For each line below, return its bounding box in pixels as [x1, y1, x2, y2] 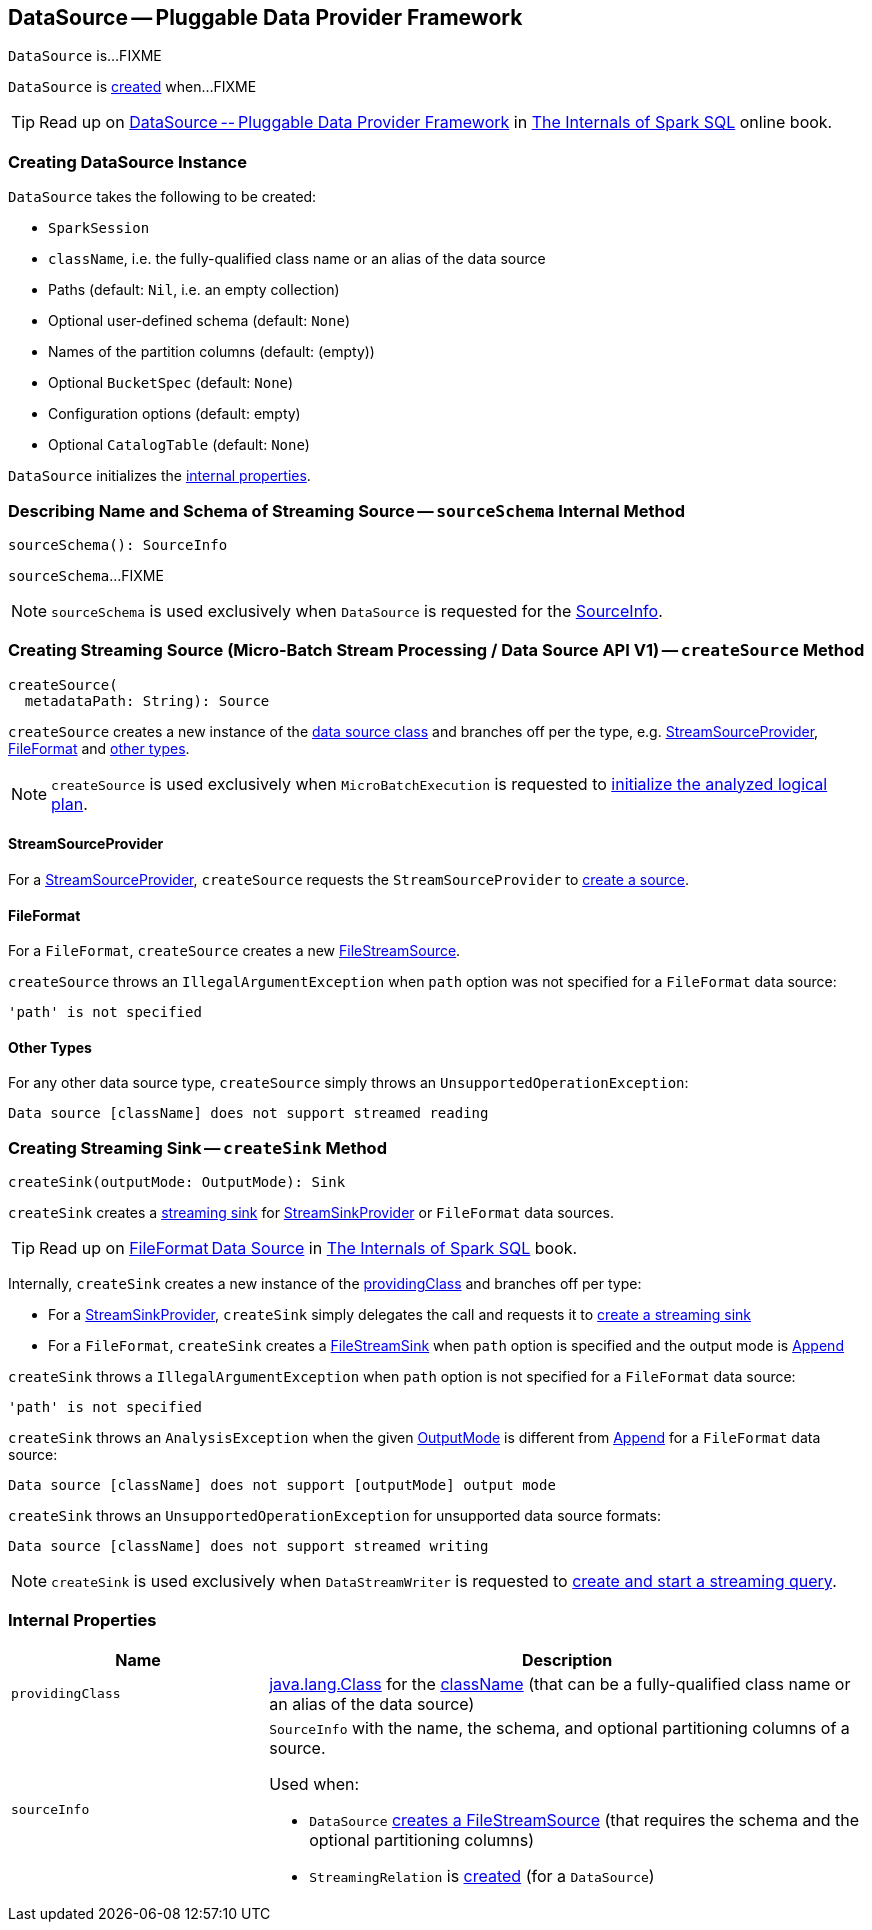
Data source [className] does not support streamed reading [8, 1105, 489, 1122]
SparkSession [48, 220, 150, 237]
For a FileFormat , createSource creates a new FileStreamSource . [8, 942, 461, 960]
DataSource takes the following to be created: [8, 188, 317, 206]
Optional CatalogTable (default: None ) [48, 436, 310, 454]
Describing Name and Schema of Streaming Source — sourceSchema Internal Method [8, 500, 685, 521]
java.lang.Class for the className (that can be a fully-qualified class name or [269, 1673, 851, 1694]
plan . [51, 793, 88, 814]
